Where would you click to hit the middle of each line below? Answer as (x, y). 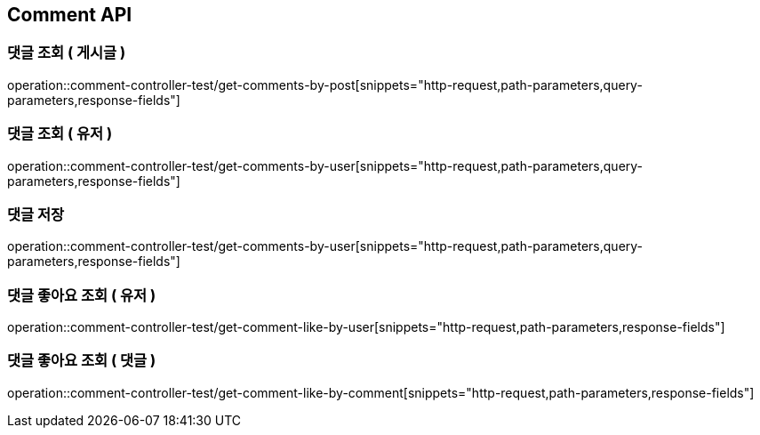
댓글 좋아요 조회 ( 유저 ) (82, 295)
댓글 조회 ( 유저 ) (60, 134)
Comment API (70, 15)
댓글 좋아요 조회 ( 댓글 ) (82, 361)
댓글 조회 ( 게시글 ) (67, 53)
